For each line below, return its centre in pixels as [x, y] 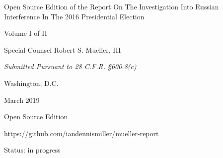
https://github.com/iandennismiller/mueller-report [81, 133]
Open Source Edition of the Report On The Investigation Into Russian [111, 6]
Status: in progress [32, 150]
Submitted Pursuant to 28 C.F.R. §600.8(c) [70, 66]
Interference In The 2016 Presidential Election [74, 16]
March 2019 [22, 100]
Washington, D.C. [31, 83]
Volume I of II [26, 33]
